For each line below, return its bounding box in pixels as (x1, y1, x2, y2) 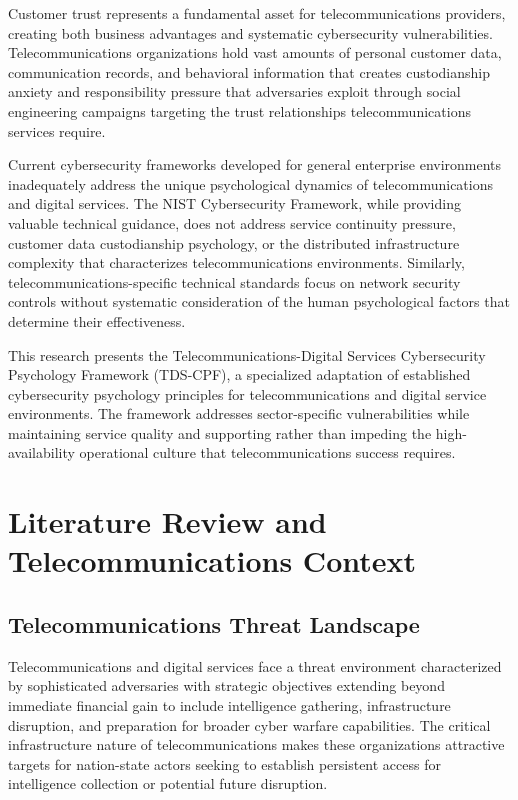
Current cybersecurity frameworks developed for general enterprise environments (8, 154, 502, 175)
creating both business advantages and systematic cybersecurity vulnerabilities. (8, 22, 493, 43)
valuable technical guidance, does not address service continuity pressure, (8, 212, 456, 233)
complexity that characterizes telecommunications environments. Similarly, (8, 252, 465, 273)
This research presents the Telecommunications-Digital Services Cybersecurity (8, 344, 486, 365)
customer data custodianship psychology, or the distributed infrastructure (8, 232, 460, 253)
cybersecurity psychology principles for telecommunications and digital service (8, 383, 487, 404)
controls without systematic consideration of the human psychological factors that (8, 291, 510, 312)
